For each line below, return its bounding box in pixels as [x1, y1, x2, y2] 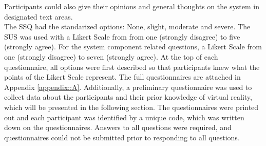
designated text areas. [4, 11, 73, 22]
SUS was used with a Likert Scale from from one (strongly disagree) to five [4, 31, 240, 42]
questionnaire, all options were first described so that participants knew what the [4, 61, 260, 72]
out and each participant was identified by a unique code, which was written [4, 112, 244, 122]
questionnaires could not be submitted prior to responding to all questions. [4, 132, 240, 142]
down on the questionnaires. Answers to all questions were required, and [4, 122, 232, 133]
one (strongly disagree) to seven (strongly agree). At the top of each [4, 51, 218, 62]
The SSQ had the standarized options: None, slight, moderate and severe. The [4, 21, 251, 32]
